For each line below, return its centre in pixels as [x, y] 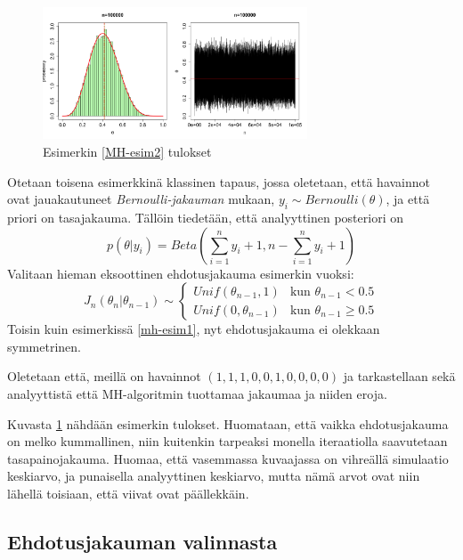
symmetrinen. [44, 346]
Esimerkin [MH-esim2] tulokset [127, 151]
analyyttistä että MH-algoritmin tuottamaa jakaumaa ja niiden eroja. [197, 393]
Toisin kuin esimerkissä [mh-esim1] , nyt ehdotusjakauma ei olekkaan [194, 329]
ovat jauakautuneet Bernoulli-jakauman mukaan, [141, 199]
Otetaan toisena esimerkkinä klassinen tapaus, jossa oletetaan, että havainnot [219, 181]
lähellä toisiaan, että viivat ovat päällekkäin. [128, 493]
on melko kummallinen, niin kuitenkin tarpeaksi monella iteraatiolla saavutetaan [227, 441]
